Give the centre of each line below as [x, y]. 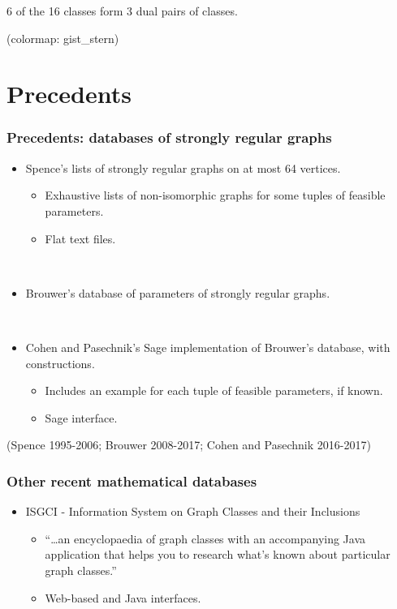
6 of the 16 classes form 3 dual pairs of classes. [122, 11]
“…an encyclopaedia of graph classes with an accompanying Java [205, 538]
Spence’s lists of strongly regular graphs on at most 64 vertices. [183, 167]
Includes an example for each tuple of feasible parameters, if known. [214, 390]
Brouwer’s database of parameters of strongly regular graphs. [178, 292]
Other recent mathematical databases [132, 480]
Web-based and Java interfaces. [123, 597]
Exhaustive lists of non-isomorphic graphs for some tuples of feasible [215, 195]
